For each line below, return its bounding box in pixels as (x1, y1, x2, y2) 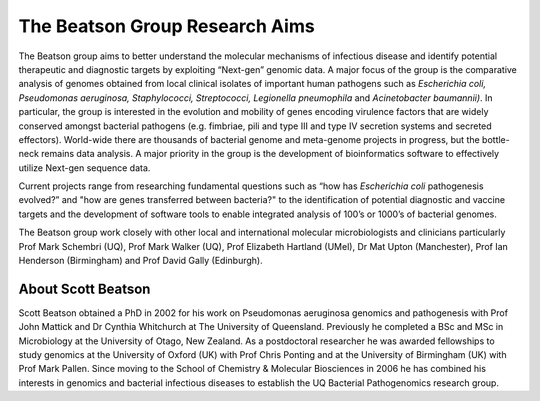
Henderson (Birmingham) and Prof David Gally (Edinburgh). (18, 255, 264, 267)
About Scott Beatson (18, 280, 151, 297)
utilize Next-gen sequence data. (18, 161, 151, 174)
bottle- (481, 133, 510, 145)
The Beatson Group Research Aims (18, 15, 315, 37)
